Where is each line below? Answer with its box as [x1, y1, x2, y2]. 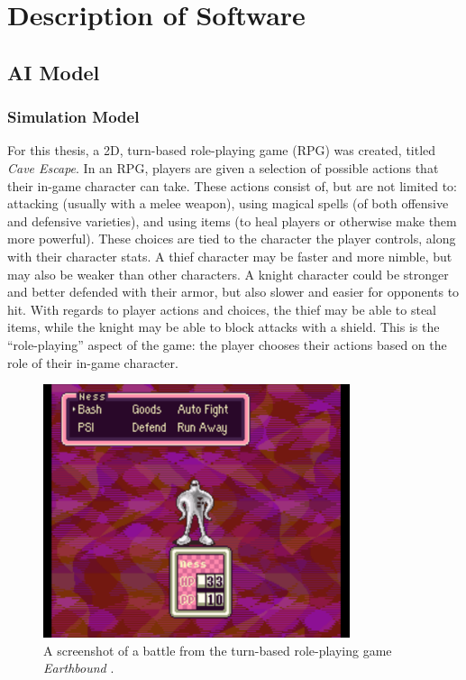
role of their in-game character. [7, 353, 178, 372]
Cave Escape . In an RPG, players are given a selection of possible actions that [7, 158, 439, 177]
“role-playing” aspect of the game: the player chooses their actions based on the [7, 335, 447, 354]
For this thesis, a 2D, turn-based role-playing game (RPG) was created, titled [7, 141, 436, 160]
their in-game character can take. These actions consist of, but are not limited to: [7, 176, 457, 195]
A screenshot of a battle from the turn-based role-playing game [43, 640, 392, 659]
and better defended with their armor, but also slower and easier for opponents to [7, 282, 460, 301]
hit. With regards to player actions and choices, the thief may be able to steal [7, 299, 437, 318]
